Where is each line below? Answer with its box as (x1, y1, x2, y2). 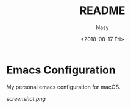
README (79, 4, 126, 18)
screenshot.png (6, 95, 46, 102)
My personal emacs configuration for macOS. (6, 83, 121, 90)
